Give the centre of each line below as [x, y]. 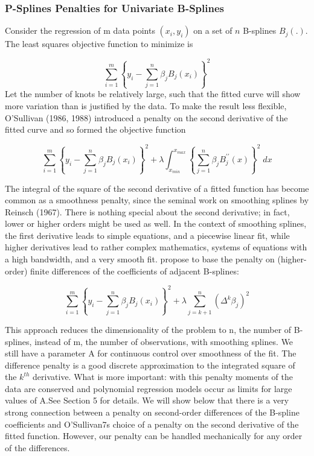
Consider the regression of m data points [80, 30]
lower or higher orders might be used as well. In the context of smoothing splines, [156, 223]
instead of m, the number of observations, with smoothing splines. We [164, 341]
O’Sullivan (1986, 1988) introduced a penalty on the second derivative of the [146, 117]
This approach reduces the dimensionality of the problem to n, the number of [148, 329]
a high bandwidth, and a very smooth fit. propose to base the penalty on [140, 259]
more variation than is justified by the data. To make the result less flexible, [146, 106]
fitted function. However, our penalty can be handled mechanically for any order [154, 436]
